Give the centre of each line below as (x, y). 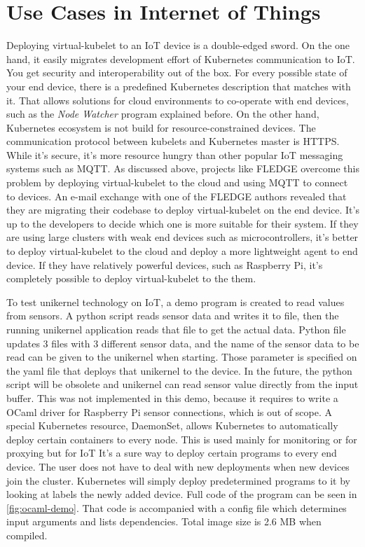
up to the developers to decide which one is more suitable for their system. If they (182, 223)
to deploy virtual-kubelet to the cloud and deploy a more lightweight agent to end (182, 251)
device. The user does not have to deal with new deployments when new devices (178, 466)
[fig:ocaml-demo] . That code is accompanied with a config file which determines (177, 507)
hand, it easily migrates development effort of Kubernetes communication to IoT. (181, 58)
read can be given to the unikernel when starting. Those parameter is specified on (182, 357)
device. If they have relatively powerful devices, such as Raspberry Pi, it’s (165, 264)
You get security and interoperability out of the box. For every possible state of (177, 72)
